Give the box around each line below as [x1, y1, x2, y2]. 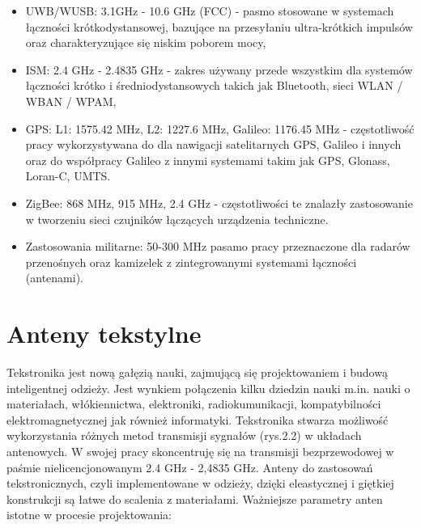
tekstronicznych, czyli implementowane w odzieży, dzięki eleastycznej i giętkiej [6, 475, 394, 492]
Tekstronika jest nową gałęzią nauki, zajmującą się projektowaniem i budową [6, 364, 388, 381]
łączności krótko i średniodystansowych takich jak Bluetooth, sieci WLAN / [25, 77, 403, 94]
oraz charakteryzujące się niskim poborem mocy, [25, 34, 266, 51]
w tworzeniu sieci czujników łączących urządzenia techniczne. [25, 210, 329, 227]
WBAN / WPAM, [25, 92, 117, 109]
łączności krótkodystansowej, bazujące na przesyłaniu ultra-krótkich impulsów [25, 18, 413, 35]
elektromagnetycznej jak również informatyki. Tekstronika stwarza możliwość [6, 411, 389, 428]
